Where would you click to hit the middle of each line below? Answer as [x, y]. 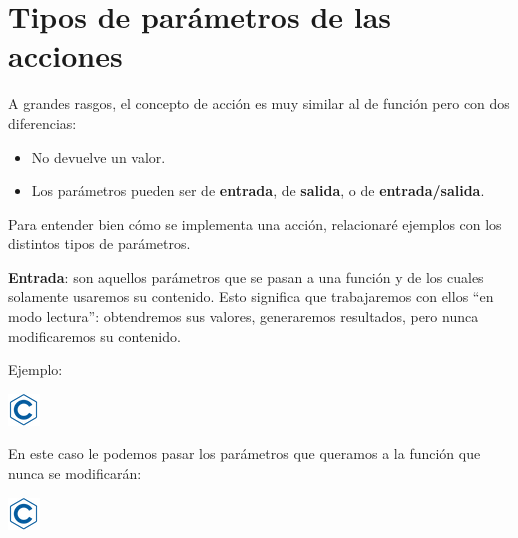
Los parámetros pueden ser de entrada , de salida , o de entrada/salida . [258, 190]
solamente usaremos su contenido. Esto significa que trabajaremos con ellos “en [251, 296]
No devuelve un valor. [98, 156]
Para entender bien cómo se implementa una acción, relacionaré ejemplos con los [255, 223]
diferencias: [42, 122]
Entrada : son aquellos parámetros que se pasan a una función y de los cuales [246, 276]
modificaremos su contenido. [94, 335]
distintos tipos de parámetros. [99, 243]
